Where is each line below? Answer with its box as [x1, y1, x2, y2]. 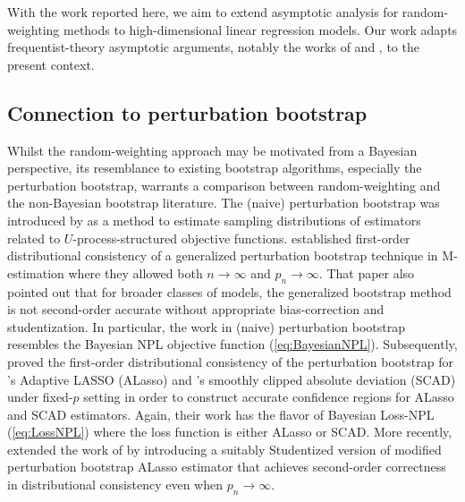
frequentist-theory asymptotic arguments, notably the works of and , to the [7, 38, 419, 56]
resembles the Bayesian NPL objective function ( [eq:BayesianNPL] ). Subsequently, [7, 335, 458, 353]
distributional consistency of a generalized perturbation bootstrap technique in [7, 246, 438, 265]
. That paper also [318, 263, 415, 282]
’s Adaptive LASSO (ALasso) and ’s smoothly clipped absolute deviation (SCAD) [7, 370, 456, 388]
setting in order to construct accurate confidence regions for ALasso [83, 387, 454, 406]
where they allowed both [68, 263, 203, 282]
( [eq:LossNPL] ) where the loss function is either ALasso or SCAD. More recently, [7, 422, 452, 441]
